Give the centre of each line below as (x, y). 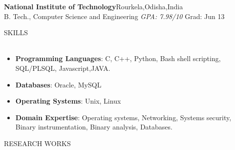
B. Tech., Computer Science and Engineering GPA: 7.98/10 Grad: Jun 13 (114, 16)
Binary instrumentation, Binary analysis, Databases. (94, 127)
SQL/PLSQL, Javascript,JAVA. (63, 68)
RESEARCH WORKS (37, 143)
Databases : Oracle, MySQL (58, 84)
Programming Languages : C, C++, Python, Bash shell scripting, (118, 58)
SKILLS (16, 32)
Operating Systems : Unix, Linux (68, 101)
